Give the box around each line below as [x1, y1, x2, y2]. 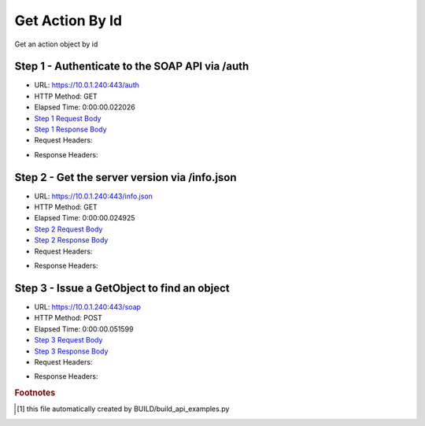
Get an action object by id [14, 39, 98, 49]
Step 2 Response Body [34, 235, 109, 245]
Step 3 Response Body [34, 346, 109, 356]
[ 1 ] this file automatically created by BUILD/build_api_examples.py [17, 404, 230, 413]
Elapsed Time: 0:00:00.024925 [34, 213, 135, 223]
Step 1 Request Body [34, 113, 102, 123]
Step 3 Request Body [34, 335, 103, 345]
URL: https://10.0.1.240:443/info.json [34, 191, 153, 201]
